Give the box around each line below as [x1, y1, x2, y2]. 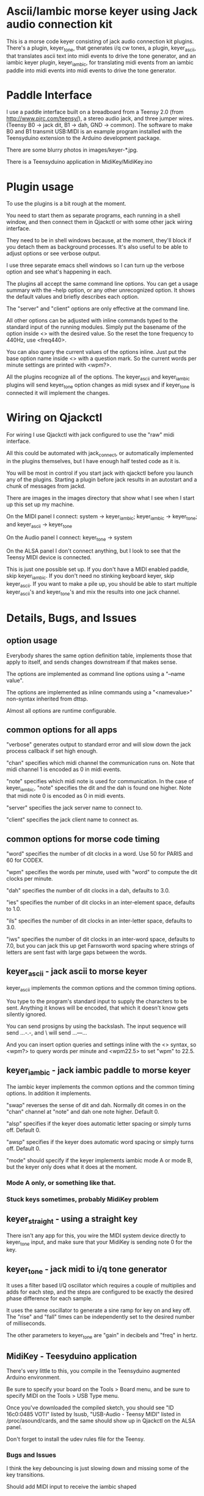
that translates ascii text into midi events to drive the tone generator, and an [6, 52, 197, 59]
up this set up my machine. [6, 501, 75, 508]
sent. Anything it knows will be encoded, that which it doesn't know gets [6, 1004, 189, 1011]
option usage [6, 635, 58, 646]
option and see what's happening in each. [6, 268, 112, 275]
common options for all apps [6, 724, 117, 735]
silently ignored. [6, 1010, 47, 1018]
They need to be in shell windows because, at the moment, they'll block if [6, 237, 192, 244]
